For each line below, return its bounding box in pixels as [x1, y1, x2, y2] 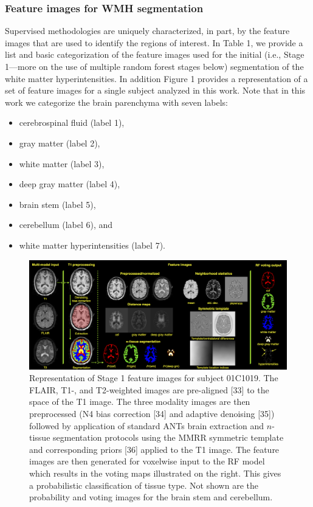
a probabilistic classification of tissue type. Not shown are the [29, 478, 258, 491]
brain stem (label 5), [19, 198, 96, 210]
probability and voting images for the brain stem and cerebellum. [29, 491, 273, 503]
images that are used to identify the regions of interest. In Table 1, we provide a [5, 36, 303, 49]
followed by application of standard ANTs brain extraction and [29, 419, 264, 432]
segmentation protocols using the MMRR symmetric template [53, 431, 284, 444]
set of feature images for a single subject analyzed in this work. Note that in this [5, 84, 306, 97]
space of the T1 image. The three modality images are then [29, 395, 250, 408]
